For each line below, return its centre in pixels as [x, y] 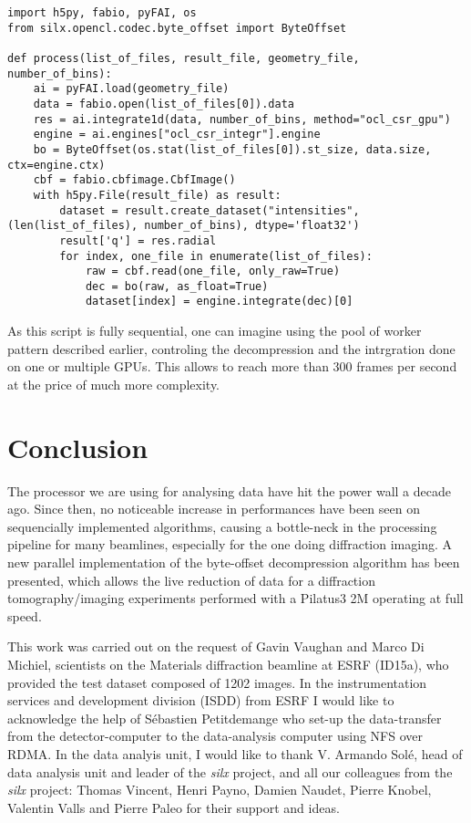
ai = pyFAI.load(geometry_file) [131, 89]
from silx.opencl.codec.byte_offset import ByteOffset [177, 28]
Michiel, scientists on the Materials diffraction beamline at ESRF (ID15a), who [228, 664]
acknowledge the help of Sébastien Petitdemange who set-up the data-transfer [225, 718]
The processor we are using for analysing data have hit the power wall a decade [229, 490]
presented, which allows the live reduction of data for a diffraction [191, 580]
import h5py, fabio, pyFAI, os [102, 13]
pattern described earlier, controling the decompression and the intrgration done [231, 348]
